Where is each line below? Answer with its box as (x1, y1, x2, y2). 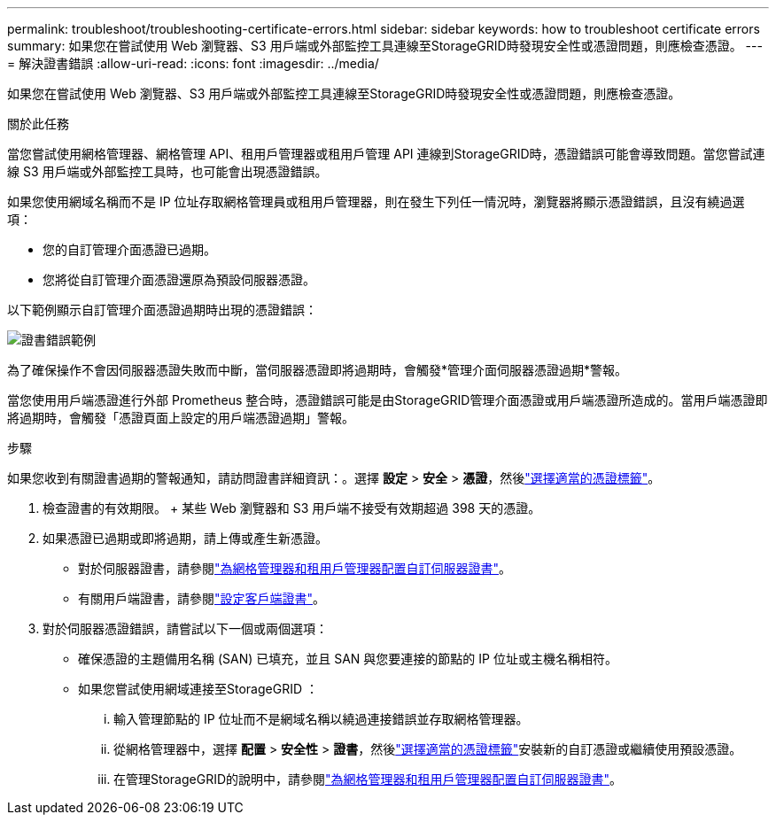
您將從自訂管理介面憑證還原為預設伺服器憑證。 (43, 272, 315, 287)
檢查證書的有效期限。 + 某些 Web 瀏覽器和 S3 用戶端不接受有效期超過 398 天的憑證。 (43, 500, 541, 516)
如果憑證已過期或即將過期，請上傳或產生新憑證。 (43, 531, 328, 546)
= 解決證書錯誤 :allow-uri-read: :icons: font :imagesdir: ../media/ (7, 56, 379, 71)
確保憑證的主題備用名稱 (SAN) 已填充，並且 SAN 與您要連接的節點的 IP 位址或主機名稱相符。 (78, 651, 617, 666)
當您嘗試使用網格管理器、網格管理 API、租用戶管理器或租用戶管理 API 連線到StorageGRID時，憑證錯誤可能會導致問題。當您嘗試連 (7, 146, 765, 161)
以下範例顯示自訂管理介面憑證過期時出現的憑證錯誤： (7, 302, 317, 317)
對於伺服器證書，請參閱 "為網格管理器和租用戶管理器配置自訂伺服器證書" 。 (78, 561, 512, 576)
